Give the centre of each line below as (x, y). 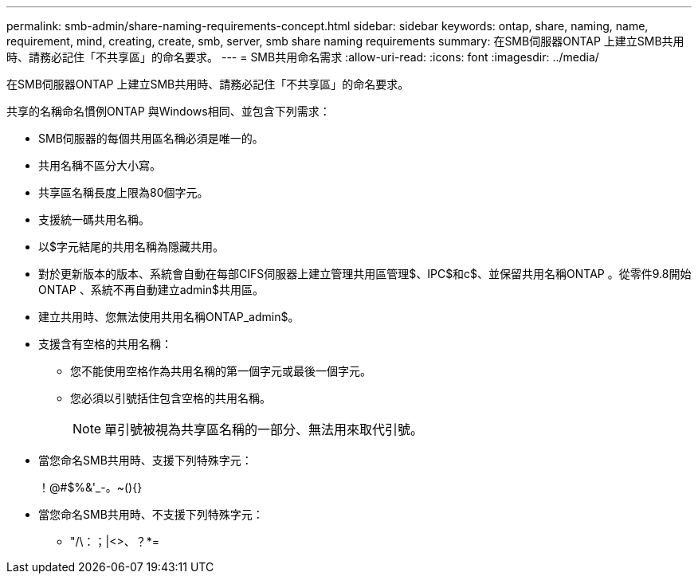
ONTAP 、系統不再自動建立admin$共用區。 (151, 290)
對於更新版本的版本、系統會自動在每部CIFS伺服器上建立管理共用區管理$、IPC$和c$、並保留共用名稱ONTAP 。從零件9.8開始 (365, 274)
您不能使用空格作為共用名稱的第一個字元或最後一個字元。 (221, 371)
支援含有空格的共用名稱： (105, 344)
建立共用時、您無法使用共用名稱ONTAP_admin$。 (169, 317)
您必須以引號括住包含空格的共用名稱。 (171, 398)
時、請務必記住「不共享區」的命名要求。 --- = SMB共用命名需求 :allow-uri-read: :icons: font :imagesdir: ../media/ (303, 57)
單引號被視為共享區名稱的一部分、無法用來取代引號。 (264, 429)
